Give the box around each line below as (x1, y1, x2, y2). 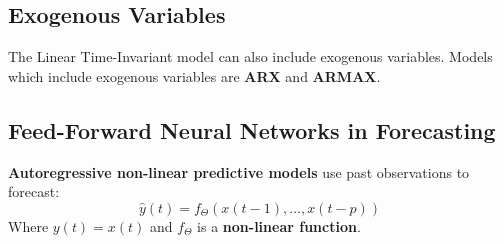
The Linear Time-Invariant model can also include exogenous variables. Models (8, 46, 493, 67)
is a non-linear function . (197, 215, 361, 236)
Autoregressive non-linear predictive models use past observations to (8, 161, 470, 182)
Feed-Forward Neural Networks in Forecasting (8, 114, 496, 145)
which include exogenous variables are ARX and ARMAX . (8, 65, 381, 86)
